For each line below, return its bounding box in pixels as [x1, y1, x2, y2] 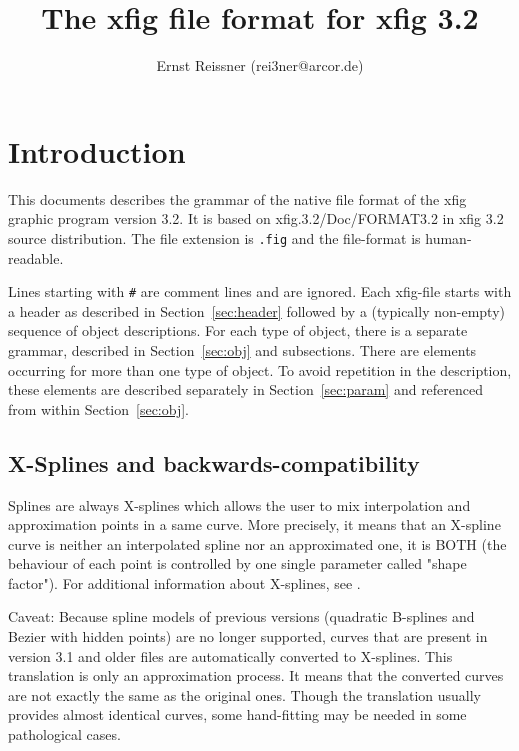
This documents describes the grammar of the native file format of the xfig [8, 188, 467, 209]
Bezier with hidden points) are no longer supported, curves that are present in [8, 626, 488, 647]
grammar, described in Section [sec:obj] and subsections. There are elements [8, 339, 477, 360]
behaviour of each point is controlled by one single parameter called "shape [8, 553, 467, 574]
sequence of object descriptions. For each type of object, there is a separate [8, 320, 468, 341]
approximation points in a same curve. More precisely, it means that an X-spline [8, 514, 501, 535]
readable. [8, 247, 64, 268]
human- [425, 227, 472, 248]
